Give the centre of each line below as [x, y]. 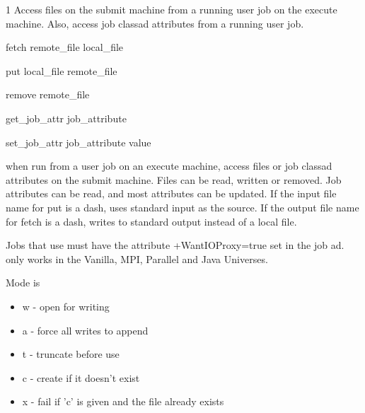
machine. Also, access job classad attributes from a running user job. [155, 23]
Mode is [23, 283]
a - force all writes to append [85, 330]
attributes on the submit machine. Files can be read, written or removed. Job [174, 179]
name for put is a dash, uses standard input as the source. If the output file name [182, 207]
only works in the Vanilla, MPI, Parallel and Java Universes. [137, 258]
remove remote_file [48, 94]
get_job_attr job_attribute [66, 118]
